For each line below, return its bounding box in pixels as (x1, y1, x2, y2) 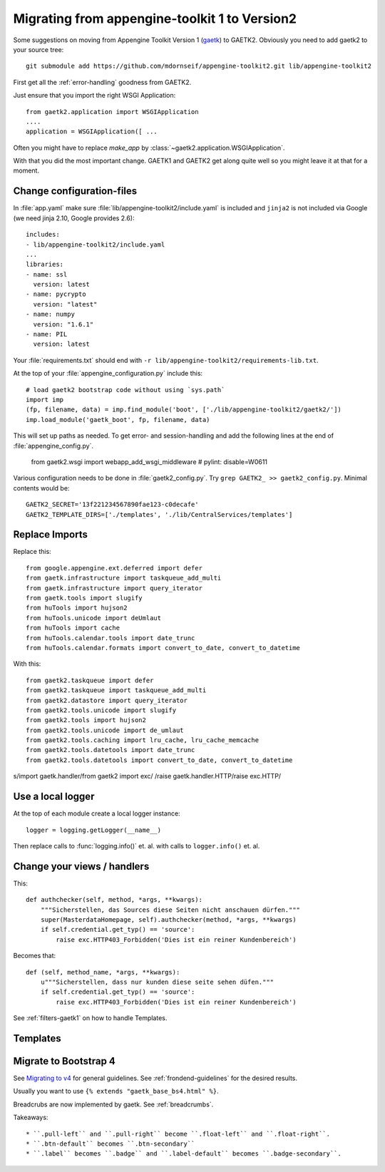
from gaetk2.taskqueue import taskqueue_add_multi (26, 687, 207, 694)
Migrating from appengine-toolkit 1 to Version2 (13, 11, 297, 26)
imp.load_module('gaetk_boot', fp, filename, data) (26, 416, 210, 423)
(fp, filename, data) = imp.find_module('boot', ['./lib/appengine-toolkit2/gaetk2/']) (26, 406, 342, 413)
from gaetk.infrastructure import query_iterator (26, 584, 203, 592)
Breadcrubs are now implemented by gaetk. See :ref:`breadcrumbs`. (13, 1100, 214, 1109)
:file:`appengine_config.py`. (13, 441, 94, 450)
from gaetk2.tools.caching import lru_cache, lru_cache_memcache (26, 736, 260, 744)
